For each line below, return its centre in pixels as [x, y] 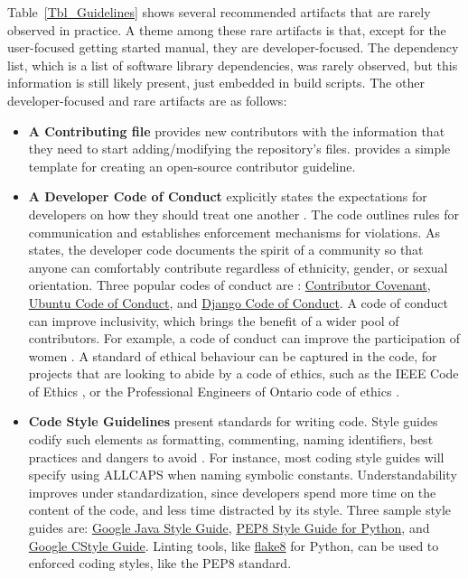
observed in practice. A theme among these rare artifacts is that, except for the [227, 29]
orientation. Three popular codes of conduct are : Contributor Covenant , [229, 285]
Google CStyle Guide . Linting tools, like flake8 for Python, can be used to [234, 545]
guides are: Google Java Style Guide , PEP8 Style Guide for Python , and [229, 528]
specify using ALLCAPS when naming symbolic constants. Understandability [243, 475]
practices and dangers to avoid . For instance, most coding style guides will [236, 457]
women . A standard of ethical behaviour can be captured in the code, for [233, 355]
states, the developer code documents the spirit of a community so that [226, 250]
